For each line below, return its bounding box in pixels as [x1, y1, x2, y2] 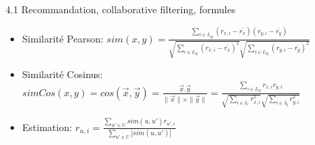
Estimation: [22, 119, 72, 134]
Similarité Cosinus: [22, 67, 103, 82]
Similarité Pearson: [22, 31, 104, 45]
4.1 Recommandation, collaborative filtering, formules [6, 2, 236, 16]
